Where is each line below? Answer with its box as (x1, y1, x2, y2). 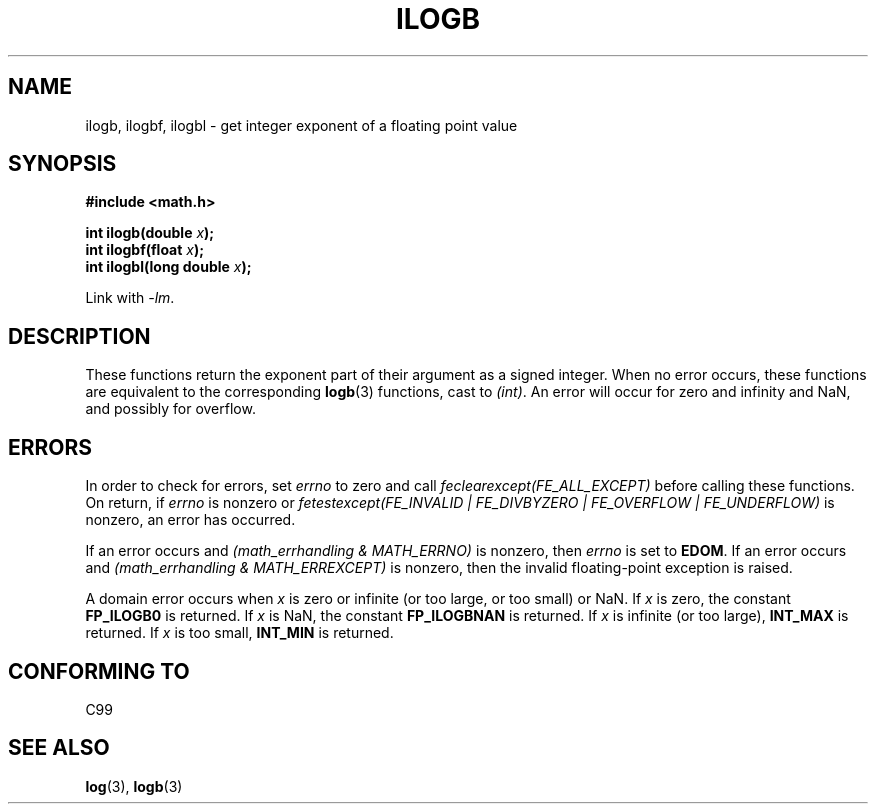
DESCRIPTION (8, 323, 151, 349)
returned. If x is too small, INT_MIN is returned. (85, 624, 394, 642)
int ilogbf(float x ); (85, 241, 205, 259)
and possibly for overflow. (85, 400, 256, 418)
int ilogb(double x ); (85, 224, 215, 242)
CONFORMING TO (8, 658, 190, 684)
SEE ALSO (8, 735, 110, 761)
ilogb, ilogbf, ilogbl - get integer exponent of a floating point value (85, 116, 518, 134)
